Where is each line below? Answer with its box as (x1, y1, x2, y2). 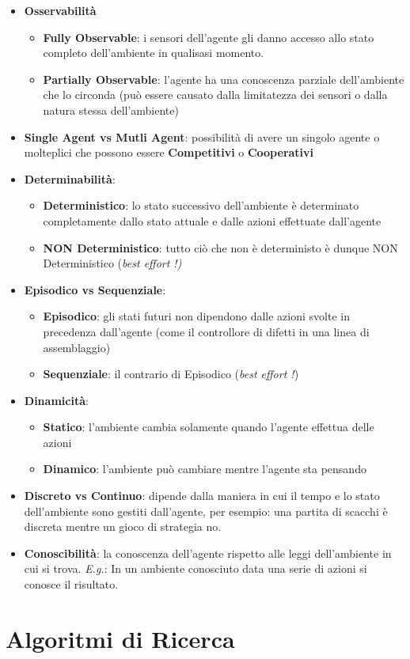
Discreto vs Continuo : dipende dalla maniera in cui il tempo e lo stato (24, 487, 380, 504)
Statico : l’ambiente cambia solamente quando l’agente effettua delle (43, 419, 374, 435)
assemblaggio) (43, 339, 111, 355)
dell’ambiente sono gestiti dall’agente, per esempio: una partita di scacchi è (24, 502, 388, 519)
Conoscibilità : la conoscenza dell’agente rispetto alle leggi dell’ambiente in (24, 544, 392, 561)
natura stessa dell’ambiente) (43, 101, 179, 118)
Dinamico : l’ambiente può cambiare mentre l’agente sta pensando (43, 460, 366, 477)
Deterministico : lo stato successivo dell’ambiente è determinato (43, 197, 359, 214)
